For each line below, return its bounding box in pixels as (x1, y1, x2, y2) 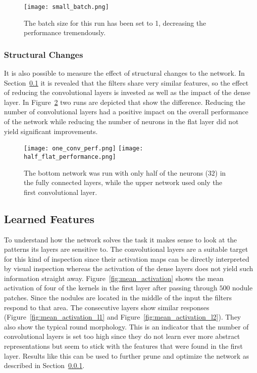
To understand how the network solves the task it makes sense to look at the (4, 234, 237, 244)
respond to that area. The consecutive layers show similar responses (4, 302, 209, 312)
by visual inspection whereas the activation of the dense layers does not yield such (4, 263, 254, 274)
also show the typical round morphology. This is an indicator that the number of (4, 321, 249, 331)
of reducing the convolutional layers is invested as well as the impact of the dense (4, 87, 251, 97)
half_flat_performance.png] (24, 153, 116, 160)
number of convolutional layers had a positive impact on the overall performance (4, 106, 249, 117)
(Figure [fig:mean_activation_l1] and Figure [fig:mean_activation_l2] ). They (4, 312, 241, 322)
